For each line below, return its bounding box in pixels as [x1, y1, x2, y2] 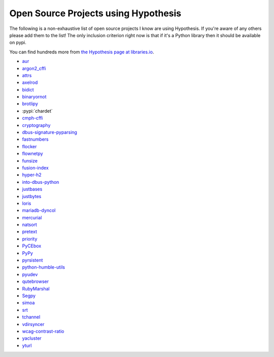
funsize [22, 157, 38, 164]
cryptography [22, 122, 51, 128]
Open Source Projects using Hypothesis [9, 8, 182, 19]
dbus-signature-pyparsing [22, 129, 77, 136]
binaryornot [22, 94, 47, 100]
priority [22, 236, 38, 242]
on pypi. [9, 40, 26, 46]
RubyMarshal [22, 285, 50, 291]
